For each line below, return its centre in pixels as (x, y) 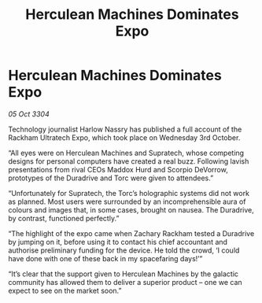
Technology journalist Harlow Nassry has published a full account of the (125, 129)
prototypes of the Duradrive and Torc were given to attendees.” (111, 178)
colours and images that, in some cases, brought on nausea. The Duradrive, (131, 209)
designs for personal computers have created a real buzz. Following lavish (129, 161)
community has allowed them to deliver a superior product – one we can (125, 282)
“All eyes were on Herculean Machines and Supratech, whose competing (126, 153)
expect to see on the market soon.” (65, 290)
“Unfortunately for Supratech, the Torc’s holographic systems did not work (129, 193)
